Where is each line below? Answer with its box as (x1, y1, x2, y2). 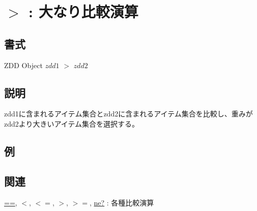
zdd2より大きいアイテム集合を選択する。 (4, 118, 139, 129)
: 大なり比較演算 (28, 1, 138, 22)
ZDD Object (4, 59, 43, 70)
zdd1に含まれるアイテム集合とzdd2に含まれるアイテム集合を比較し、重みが (4, 108, 253, 119)
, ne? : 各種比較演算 (89, 197, 154, 207)
